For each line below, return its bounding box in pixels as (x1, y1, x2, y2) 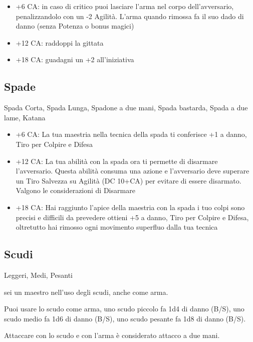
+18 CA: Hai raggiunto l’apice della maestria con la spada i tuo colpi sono (16, 202, 245, 212)
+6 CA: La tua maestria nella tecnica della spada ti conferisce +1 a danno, (16, 129, 247, 139)
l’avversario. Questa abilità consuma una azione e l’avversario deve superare (16, 165, 249, 176)
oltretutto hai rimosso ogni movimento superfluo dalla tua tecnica (16, 222, 218, 232)
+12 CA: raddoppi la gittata (16, 37, 104, 48)
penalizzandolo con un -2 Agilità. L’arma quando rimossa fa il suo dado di (16, 11, 244, 21)
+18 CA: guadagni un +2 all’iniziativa (16, 54, 134, 65)
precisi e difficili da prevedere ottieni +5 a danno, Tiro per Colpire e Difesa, (16, 212, 249, 222)
